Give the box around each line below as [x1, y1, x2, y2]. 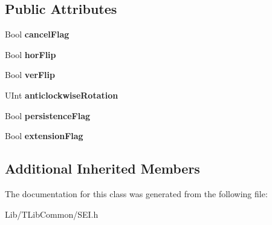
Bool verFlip [5, 68, 55, 81]
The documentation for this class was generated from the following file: [5, 187, 268, 200]
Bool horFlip [5, 48, 56, 60]
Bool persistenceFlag [5, 109, 91, 122]
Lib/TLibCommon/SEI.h [5, 207, 99, 220]
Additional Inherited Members [5, 159, 200, 178]
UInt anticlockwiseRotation [5, 88, 118, 101]
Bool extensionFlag [5, 129, 83, 142]
